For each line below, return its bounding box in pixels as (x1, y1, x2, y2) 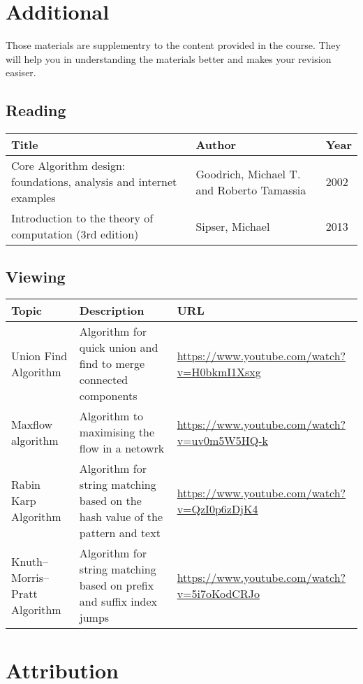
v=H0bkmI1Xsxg (177, 363, 261, 380)
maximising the (79, 424, 155, 441)
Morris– (11, 569, 49, 585)
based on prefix (79, 577, 154, 594)
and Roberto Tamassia (195, 181, 306, 198)
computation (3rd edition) (11, 226, 139, 243)
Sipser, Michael (195, 218, 270, 234)
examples (11, 190, 56, 206)
